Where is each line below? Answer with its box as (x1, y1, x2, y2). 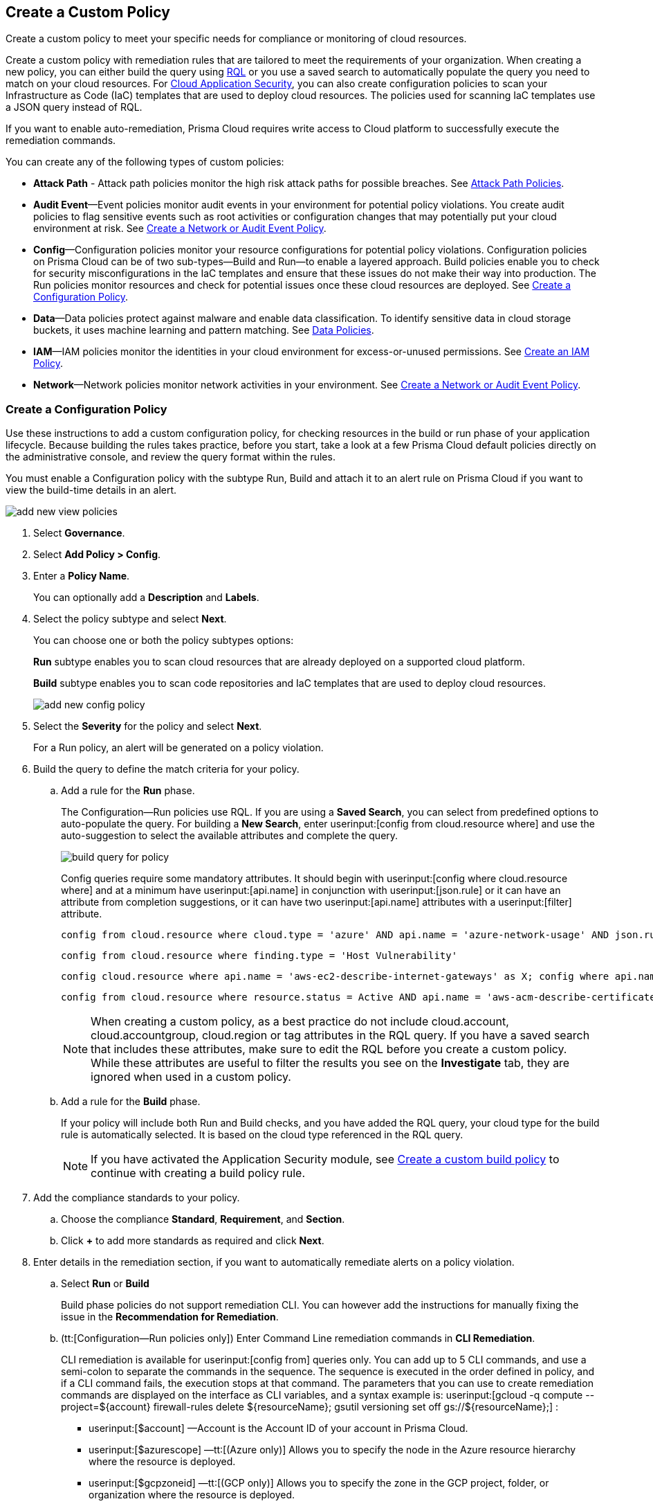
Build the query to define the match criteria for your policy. (33, 763, 300, 776)
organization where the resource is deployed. (89, 1489, 295, 1501)
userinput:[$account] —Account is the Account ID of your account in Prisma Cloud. (89, 1422, 468, 1435)
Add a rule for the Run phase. (61, 785, 195, 797)
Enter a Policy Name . (33, 570, 130, 582)
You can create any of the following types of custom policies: (6, 156, 284, 168)
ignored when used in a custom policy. (91, 1070, 291, 1084)
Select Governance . (33, 527, 125, 539)
